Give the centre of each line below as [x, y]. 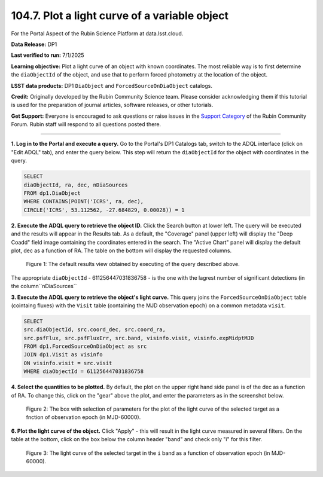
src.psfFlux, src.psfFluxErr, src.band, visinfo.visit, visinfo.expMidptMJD [139, 338]
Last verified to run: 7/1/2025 [48, 55]
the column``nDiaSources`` [44, 286]
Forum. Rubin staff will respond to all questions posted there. [86, 124]
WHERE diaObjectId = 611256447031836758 [83, 371]
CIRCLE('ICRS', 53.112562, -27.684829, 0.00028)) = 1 [104, 210]
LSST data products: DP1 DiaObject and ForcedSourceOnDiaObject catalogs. [112, 85]
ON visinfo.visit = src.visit [68, 363]
